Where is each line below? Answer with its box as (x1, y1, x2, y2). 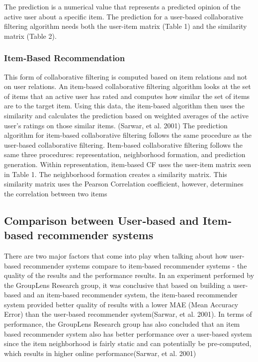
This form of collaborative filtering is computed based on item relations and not (4, 71, 248, 82)
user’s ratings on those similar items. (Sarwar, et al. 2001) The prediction (4, 120, 228, 130)
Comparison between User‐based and (4, 212, 199, 228)
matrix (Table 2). (4, 30, 57, 41)
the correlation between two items (4, 188, 107, 198)
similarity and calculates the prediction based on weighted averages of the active (4, 110, 249, 120)
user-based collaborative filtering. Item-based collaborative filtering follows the (4, 139, 243, 150)
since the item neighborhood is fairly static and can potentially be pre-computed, (4, 338, 252, 349)
